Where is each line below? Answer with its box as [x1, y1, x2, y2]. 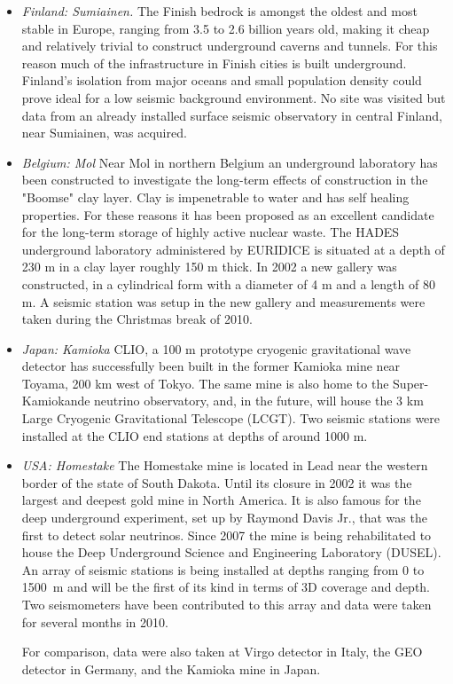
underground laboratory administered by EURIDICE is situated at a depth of [21, 240, 445, 258]
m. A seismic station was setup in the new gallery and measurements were [21, 292, 426, 311]
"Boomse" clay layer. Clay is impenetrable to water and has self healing [21, 187, 410, 206]
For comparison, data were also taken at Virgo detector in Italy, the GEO [21, 642, 423, 661]
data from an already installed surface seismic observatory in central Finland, [21, 106, 442, 124]
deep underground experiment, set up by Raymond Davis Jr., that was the [21, 508, 427, 527]
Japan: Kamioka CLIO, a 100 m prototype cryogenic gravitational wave [21, 339, 411, 358]
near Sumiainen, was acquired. [21, 123, 187, 142]
